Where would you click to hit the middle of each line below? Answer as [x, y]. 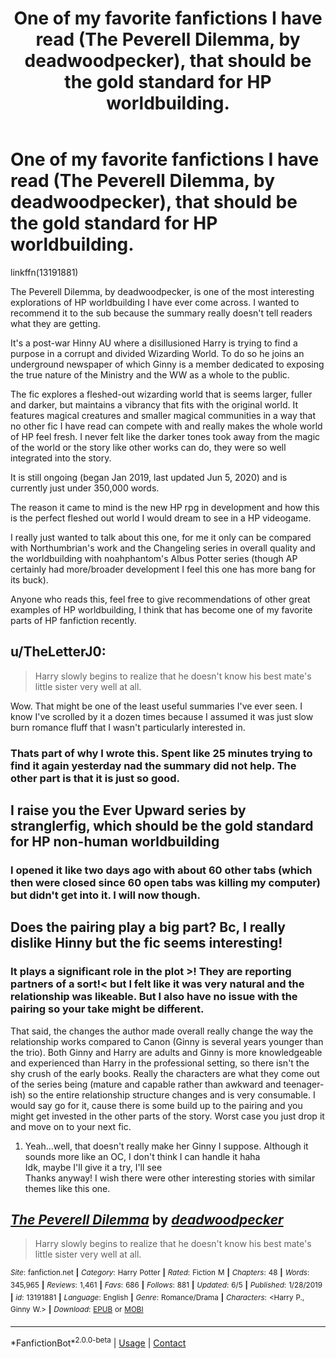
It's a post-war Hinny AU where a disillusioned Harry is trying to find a [154, 343]
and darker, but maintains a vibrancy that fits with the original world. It [154, 404]
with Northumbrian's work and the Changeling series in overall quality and [163, 548]
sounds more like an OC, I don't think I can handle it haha [142, 1156]
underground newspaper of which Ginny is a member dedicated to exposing [167, 364]
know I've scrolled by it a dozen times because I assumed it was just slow [162, 716]
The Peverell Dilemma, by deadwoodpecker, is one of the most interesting [162, 291]
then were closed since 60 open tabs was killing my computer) [166, 882]
